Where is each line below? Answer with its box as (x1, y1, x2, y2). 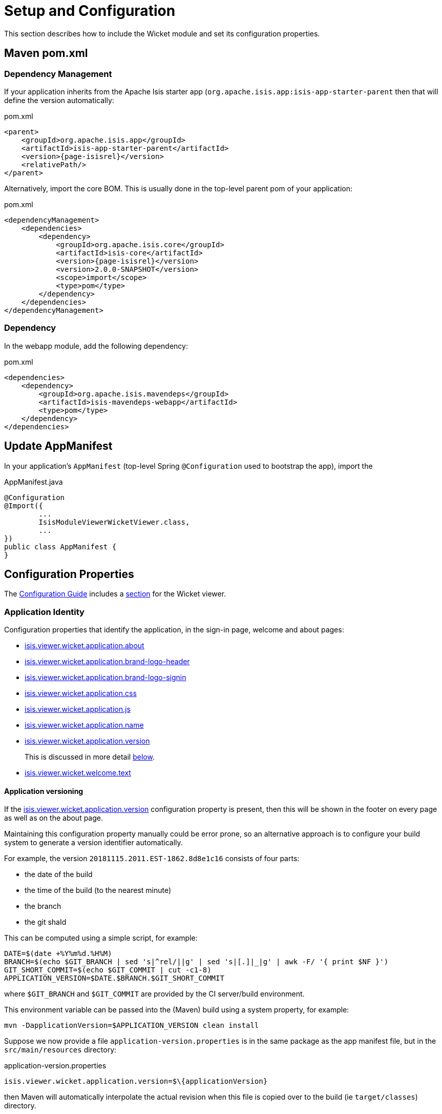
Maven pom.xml (4, 47, 88, 60)
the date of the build (25, 870, 93, 879)
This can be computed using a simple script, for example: (4, 933, 198, 943)
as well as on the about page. (4, 813, 103, 823)
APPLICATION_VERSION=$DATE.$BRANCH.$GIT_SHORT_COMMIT (4, 974, 224, 983)
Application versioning (4, 786, 83, 795)
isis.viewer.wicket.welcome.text (25, 768, 131, 778)
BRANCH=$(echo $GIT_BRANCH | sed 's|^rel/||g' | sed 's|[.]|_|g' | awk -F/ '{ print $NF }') (4, 958, 389, 966)
